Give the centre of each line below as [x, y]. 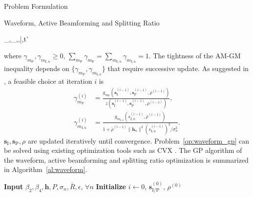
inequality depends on [37, 68]
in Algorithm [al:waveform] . [46, 169]
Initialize [111, 186]
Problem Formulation [36, 6]
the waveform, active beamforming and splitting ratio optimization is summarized [126, 160]
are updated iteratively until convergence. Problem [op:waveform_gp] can [138, 140]
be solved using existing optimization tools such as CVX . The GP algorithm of [123, 150]
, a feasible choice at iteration [48, 81]
